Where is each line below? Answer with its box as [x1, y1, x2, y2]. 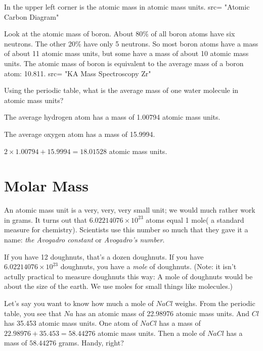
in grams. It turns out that [4, 214, 87, 225]
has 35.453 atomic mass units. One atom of [4, 318, 138, 328]
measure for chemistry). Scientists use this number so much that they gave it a [4, 224, 248, 235]
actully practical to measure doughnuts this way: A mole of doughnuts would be [4, 271, 253, 281]
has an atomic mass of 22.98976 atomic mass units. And [75, 308, 250, 318]
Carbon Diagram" [4, 11, 59, 22]
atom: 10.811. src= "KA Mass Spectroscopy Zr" [4, 68, 151, 78]
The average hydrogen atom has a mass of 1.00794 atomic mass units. [4, 112, 221, 122]
